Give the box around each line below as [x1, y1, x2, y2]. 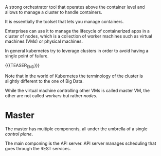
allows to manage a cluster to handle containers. [5, 9, 102, 15]
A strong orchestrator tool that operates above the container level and [5, 4, 145, 10]
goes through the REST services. [5, 145, 71, 151]
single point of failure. [5, 53, 49, 59]
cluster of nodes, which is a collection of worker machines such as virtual [5, 34, 152, 39]
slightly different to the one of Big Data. [5, 78, 84, 84]
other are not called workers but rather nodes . [5, 92, 97, 99]
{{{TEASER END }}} [5, 63, 40, 69]
